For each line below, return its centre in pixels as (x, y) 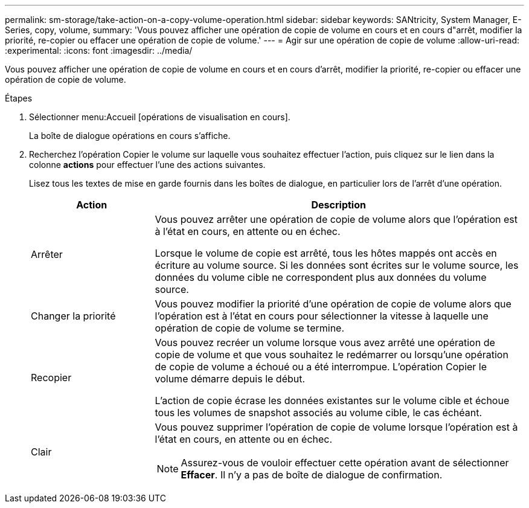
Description (338, 205)
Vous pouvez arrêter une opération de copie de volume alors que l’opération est (336, 219)
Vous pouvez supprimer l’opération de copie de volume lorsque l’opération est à (336, 427)
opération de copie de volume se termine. (250, 328)
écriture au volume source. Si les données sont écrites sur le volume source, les (337, 265)
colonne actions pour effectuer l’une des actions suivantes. (147, 165)
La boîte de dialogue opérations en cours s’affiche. (130, 136)
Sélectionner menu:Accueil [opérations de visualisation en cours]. (160, 117)
